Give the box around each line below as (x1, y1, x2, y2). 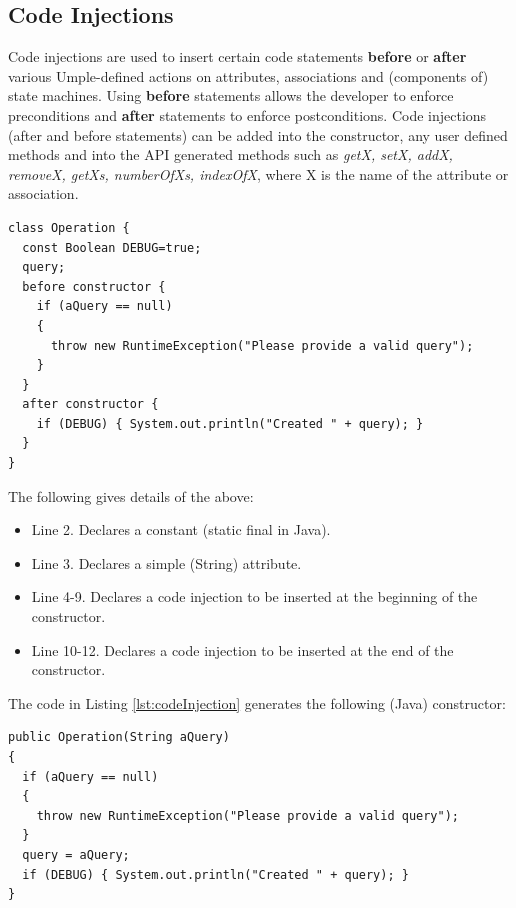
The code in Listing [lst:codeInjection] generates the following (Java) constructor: (8, 692, 506, 713)
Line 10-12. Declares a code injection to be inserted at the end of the (31, 639, 454, 660)
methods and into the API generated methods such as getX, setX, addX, (8, 144, 453, 165)
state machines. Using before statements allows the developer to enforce (8, 85, 454, 106)
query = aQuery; (22, 847, 130, 862)
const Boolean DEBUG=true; (22, 240, 202, 255)
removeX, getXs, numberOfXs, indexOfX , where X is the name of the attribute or (8, 163, 509, 184)
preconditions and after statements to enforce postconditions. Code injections (8, 104, 487, 125)
